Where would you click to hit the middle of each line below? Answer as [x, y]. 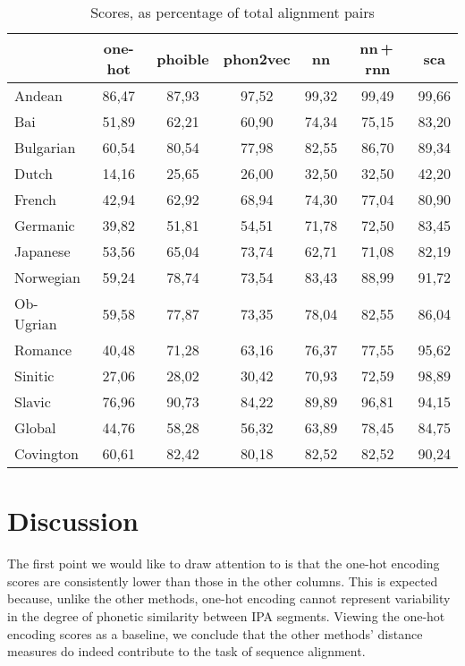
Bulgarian [45, 147]
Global [35, 427]
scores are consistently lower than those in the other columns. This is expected [223, 581]
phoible [183, 58]
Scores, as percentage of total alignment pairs [232, 12]
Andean [38, 95]
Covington [47, 453]
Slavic [33, 401]
